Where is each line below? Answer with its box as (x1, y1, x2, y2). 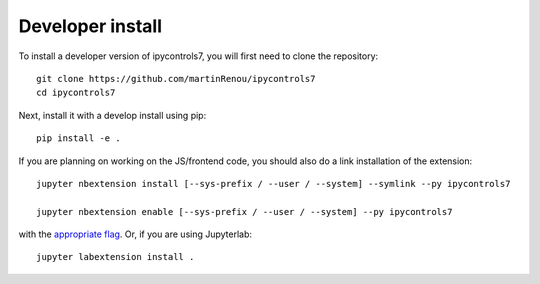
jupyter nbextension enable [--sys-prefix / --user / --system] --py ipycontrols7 (36, 206, 453, 217)
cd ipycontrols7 (36, 87, 116, 99)
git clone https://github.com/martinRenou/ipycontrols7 (36, 73, 316, 84)
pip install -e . (36, 133, 121, 144)
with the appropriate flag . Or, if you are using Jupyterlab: (18, 228, 253, 240)
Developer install (18, 15, 163, 37)
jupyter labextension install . (36, 251, 195, 263)
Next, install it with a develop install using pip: (18, 109, 207, 121)
